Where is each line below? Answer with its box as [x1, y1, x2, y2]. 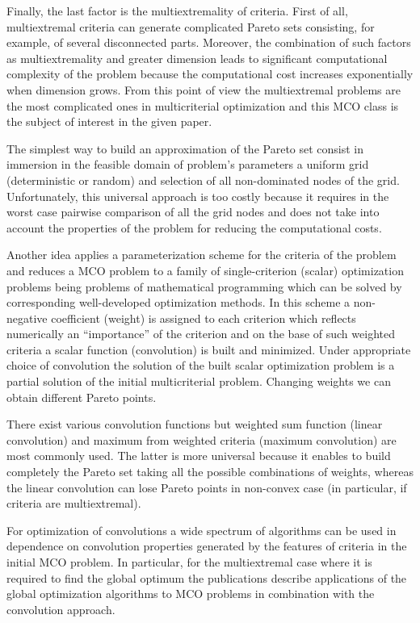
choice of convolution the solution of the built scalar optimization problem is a [6, 357, 395, 374]
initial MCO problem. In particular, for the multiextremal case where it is [6, 554, 372, 570]
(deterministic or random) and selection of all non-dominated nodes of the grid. [6, 171, 400, 188]
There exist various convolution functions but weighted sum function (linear [6, 416, 383, 433]
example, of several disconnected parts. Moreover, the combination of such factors [6, 34, 411, 51]
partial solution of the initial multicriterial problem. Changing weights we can [6, 373, 391, 390]
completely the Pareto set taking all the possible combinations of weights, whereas [6, 463, 414, 480]
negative [6, 309, 48, 326]
